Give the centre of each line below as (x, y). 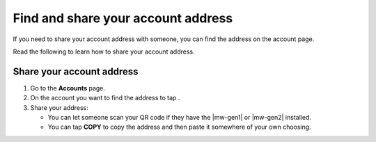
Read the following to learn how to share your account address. (104, 52)
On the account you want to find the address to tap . (105, 98)
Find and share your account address (123, 18)
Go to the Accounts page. (68, 88)
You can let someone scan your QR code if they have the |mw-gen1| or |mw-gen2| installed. (179, 118)
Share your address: (59, 107)
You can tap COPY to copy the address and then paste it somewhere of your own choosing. (179, 127)
